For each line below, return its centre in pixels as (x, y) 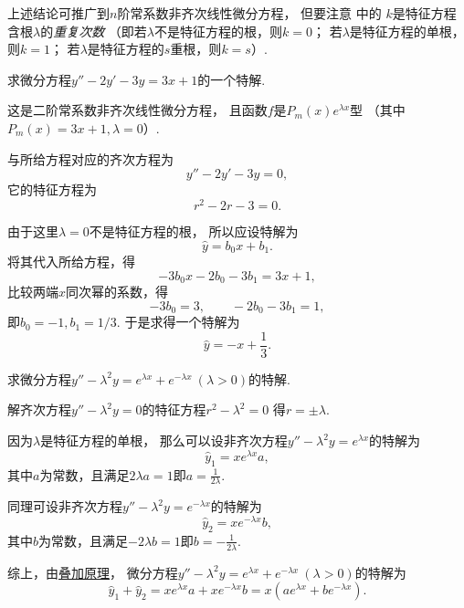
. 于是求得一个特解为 (178, 322)
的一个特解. (232, 79)
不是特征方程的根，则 (219, 31)
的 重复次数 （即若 (94, 31)
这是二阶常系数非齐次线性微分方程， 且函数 (137, 110)
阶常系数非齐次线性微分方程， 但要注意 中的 (249, 13)
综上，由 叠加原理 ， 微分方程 (93, 572)
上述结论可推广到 (58, 13)
